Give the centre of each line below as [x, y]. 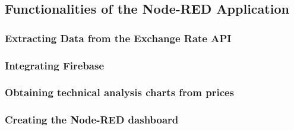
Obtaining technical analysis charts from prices [120, 92]
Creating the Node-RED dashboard [92, 120]
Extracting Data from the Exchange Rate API [118, 38]
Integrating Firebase [55, 65]
